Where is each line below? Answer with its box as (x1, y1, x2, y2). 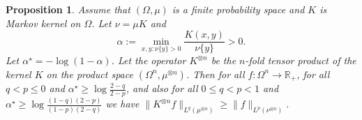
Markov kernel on (6, 15, 81, 30)
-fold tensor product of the (245, 53, 356, 68)
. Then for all (186, 66, 245, 81)
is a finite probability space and (172, 2, 305, 16)
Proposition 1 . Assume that (6, 2, 130, 16)
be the (211, 53, 236, 68)
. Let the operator (111, 53, 186, 68)
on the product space (46, 66, 133, 81)
